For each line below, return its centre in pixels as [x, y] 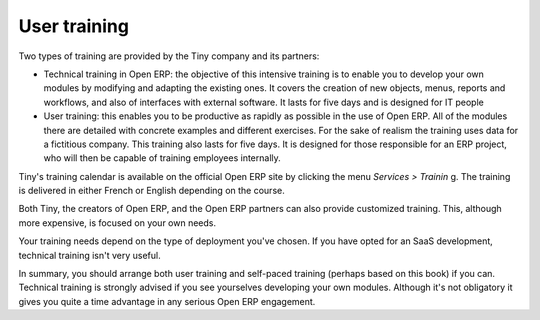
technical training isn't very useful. [89, 255]
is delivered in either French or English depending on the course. [151, 191]
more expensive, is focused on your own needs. [117, 222]
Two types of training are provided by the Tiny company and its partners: [169, 56]
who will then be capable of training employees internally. [162, 158]
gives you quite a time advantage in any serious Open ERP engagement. [167, 301]
